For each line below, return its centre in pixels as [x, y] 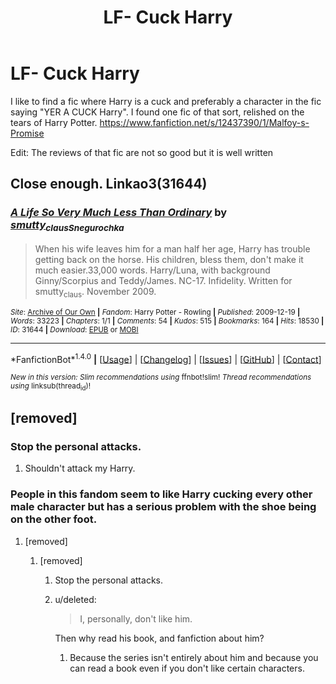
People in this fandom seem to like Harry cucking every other [161, 494]
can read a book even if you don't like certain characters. [187, 668]
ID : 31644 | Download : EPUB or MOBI [74, 329]
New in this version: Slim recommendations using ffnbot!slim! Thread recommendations [161, 377]
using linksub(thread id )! [50, 387]
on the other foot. [54, 519]
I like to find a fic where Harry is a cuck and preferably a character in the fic [166, 101]
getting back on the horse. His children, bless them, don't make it [169, 259]
